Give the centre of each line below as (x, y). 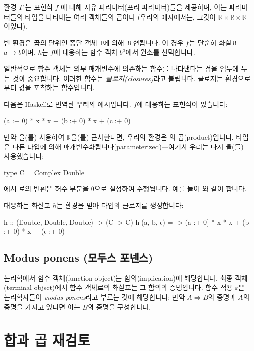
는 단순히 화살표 (213, 42)
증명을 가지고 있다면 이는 (42, 306)
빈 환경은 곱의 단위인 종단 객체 (51, 42)
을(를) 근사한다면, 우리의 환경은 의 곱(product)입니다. (152, 136)
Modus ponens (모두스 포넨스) (79, 258)
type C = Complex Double (44, 172)
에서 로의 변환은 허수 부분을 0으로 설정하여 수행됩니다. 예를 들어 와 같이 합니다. (125, 189)
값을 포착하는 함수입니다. (57, 88)
